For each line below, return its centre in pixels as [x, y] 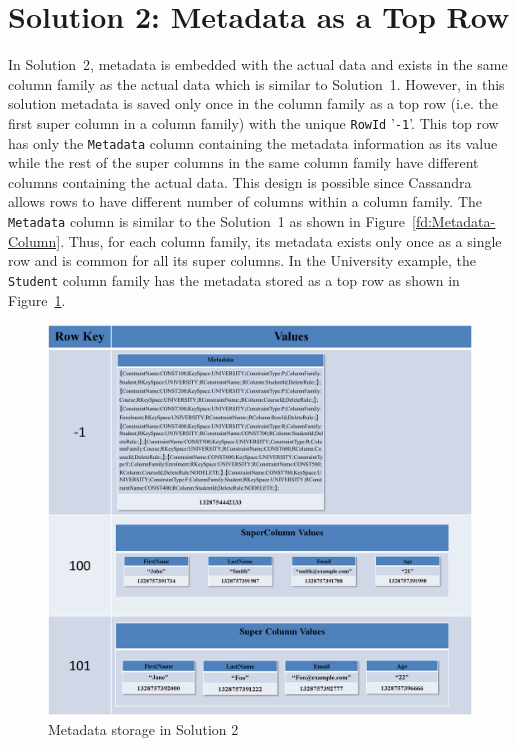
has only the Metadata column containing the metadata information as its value [253, 142]
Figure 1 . [37, 299]
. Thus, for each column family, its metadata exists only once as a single [281, 240]
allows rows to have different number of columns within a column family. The [245, 201]
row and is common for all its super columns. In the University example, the [242, 260]
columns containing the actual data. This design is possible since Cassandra [240, 181]
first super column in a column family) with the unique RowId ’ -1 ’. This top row [253, 122]
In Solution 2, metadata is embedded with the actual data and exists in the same [258, 64]
